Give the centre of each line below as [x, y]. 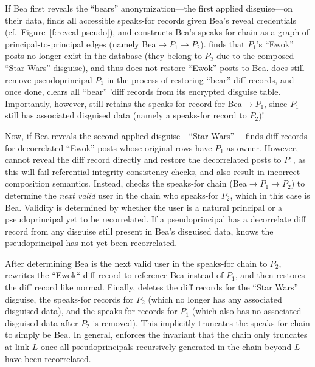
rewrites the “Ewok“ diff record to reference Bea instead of [114, 275]
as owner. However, [262, 147]
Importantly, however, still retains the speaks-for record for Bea [123, 103]
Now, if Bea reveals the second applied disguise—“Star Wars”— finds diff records [156, 135]
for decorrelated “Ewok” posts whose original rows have [109, 147]
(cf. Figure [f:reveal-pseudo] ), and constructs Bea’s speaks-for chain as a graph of [157, 32]
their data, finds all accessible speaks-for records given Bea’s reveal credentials [151, 20]
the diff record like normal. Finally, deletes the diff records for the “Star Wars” [152, 287]
